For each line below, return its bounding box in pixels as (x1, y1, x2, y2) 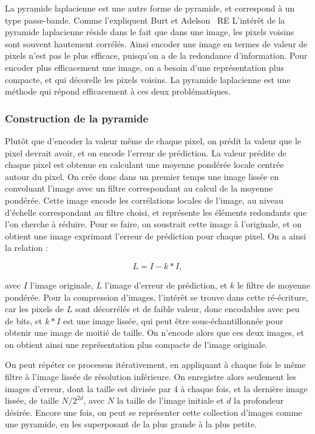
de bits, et (5, 314, 42, 327)
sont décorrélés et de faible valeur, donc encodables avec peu (75, 302, 300, 315)
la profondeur (234, 394, 284, 407)
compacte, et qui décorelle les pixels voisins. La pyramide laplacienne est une (5, 73, 291, 85)
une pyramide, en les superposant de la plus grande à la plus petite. (5, 418, 257, 430)
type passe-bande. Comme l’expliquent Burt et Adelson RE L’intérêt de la (5, 13, 285, 26)
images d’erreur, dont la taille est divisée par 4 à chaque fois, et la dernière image (5, 382, 308, 395)
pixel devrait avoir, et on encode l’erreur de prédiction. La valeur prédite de (5, 146, 286, 159)
